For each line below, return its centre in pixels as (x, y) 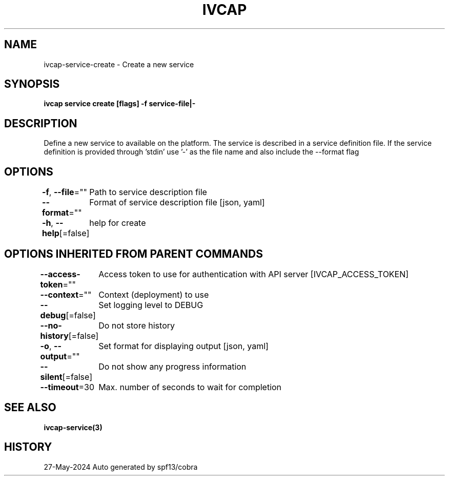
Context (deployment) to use (154, 294)
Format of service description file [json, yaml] (177, 203)
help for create (118, 223)
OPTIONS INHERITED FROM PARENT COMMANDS (134, 254)
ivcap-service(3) (73, 427)
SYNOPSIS (32, 84)
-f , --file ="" (65, 192)
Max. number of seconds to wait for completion (190, 387)
